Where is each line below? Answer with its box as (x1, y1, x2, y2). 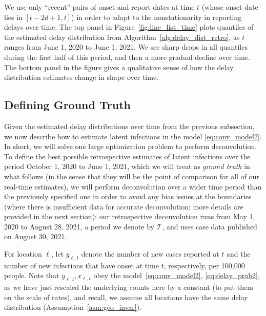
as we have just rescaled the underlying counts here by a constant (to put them (4, 282, 253, 292)
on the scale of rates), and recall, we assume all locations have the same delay (4, 291, 248, 302)
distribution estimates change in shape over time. (4, 72, 158, 82)
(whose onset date (201, 2, 258, 12)
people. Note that (4, 270, 59, 281)
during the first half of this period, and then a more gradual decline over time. (4, 51, 250, 62)
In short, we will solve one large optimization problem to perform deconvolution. (4, 141, 257, 152)
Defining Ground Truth (4, 97, 131, 113)
